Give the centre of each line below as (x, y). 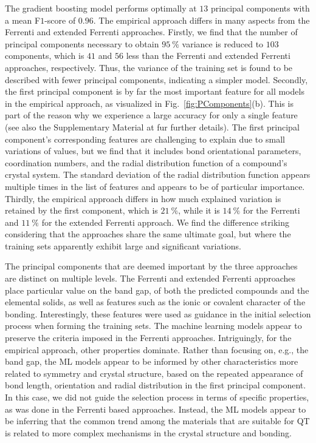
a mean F (23, 20)
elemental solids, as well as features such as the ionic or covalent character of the (155, 302)
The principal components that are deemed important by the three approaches (151, 266)
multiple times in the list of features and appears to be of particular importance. (155, 186)
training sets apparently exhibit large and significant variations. (123, 245)
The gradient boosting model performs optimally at (101, 8)
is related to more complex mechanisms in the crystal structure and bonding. (148, 432)
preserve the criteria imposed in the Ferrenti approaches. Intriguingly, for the (148, 338)
